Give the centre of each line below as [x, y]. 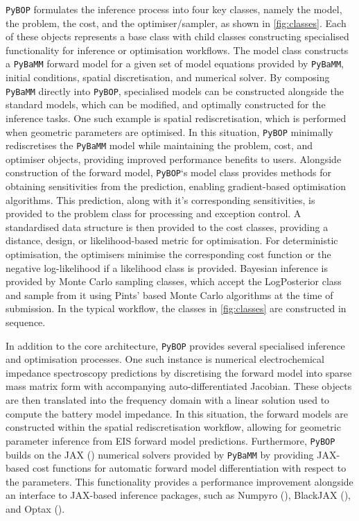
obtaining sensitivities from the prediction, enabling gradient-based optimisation [176, 186]
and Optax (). [35, 508]
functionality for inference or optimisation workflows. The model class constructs [177, 50]
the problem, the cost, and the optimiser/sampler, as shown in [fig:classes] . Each [176, 23]
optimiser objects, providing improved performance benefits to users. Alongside [174, 159]
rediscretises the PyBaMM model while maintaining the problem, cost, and [159, 145]
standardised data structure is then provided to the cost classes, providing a [167, 227]
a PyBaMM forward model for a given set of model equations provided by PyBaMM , [175, 63]
